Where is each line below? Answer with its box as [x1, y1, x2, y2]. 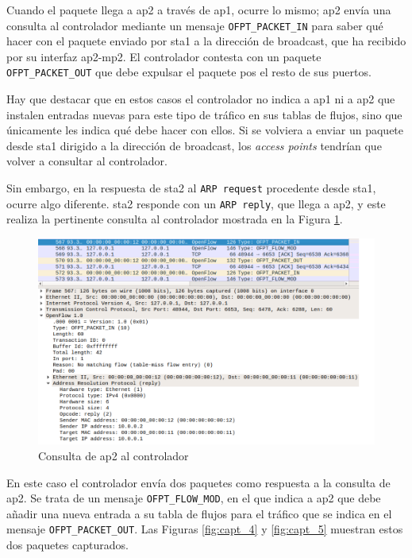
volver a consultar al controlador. [6, 153, 167, 169]
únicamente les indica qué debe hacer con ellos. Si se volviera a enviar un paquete [6, 122, 404, 138]
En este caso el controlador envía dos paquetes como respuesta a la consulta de [6, 474, 391, 490]
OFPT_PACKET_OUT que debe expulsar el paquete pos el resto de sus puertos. [6, 64, 372, 80]
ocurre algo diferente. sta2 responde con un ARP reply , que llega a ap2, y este [6, 195, 386, 211]
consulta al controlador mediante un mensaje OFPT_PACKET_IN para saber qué [6, 17, 383, 33]
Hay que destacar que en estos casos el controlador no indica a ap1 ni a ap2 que [6, 91, 395, 107]
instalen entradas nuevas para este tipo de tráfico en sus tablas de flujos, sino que [6, 106, 402, 122]
